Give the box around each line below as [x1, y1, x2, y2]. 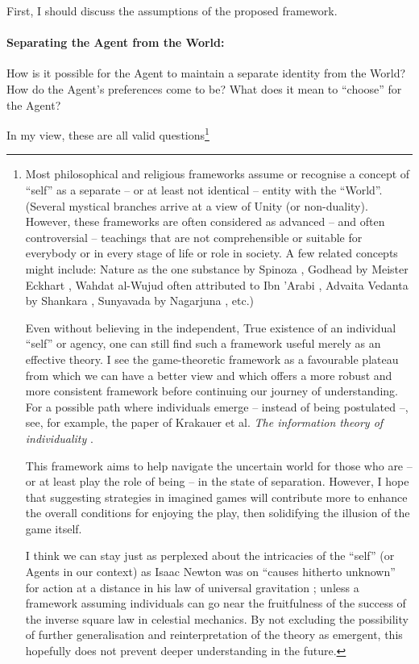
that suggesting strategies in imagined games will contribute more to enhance [25, 488, 408, 505]
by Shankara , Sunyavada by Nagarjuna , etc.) [25, 292, 255, 309]
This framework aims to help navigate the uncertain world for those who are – [25, 457, 413, 474]
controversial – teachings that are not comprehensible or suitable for [25, 228, 363, 245]
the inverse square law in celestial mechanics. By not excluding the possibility [25, 610, 409, 627]
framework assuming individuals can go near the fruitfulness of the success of [25, 595, 406, 612]
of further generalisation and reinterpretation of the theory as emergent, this [25, 626, 403, 643]
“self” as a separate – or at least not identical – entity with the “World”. [25, 182, 383, 198]
